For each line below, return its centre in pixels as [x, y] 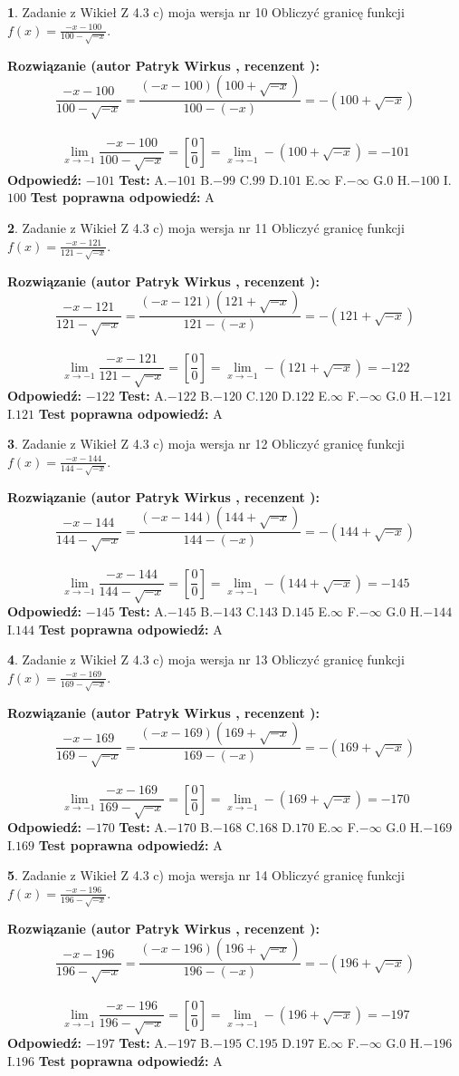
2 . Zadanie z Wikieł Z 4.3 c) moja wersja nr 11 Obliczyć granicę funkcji [206, 228]
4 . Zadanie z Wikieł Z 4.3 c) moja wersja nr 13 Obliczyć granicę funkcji [206, 659]
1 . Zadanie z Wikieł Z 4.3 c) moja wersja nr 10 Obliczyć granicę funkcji [206, 12]
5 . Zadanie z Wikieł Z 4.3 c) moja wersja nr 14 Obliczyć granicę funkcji [206, 875]
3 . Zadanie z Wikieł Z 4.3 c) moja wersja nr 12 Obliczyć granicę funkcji [206, 444]
